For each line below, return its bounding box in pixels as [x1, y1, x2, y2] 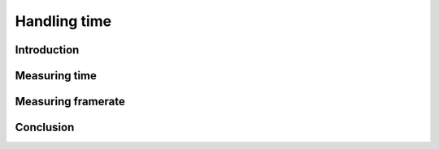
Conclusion [15, 121, 75, 134]
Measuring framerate [15, 95, 125, 109]
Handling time [15, 12, 112, 30]
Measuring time [15, 69, 98, 83]
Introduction [15, 43, 80, 57]
